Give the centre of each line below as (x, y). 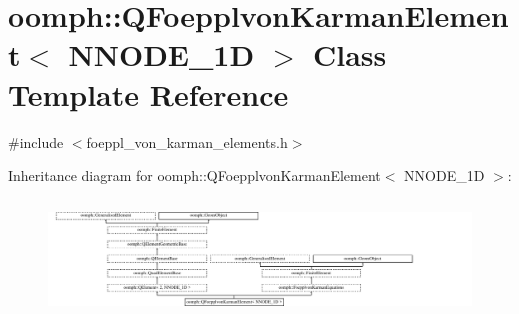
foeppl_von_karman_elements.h (187, 141)
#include (36, 141)
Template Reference (148, 93)
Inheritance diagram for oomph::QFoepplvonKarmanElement (194, 175)
